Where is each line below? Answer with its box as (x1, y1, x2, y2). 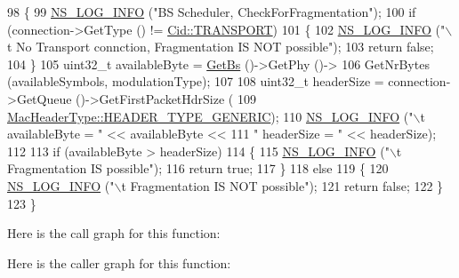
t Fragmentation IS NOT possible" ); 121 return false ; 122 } (121, 176, 444, 195)
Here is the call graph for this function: (7, 224, 221, 242)
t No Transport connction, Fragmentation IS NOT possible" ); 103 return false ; (7, 37, 434, 56)
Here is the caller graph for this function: (7, 253, 231, 272)
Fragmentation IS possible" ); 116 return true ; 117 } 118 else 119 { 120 (7, 159, 389, 178)
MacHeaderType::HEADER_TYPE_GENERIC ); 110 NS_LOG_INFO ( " (7, 107, 414, 125)
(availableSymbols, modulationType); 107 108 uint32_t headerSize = (7, 72, 384, 91)
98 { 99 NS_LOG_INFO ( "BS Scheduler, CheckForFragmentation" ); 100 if (7, 3, 416, 20)
